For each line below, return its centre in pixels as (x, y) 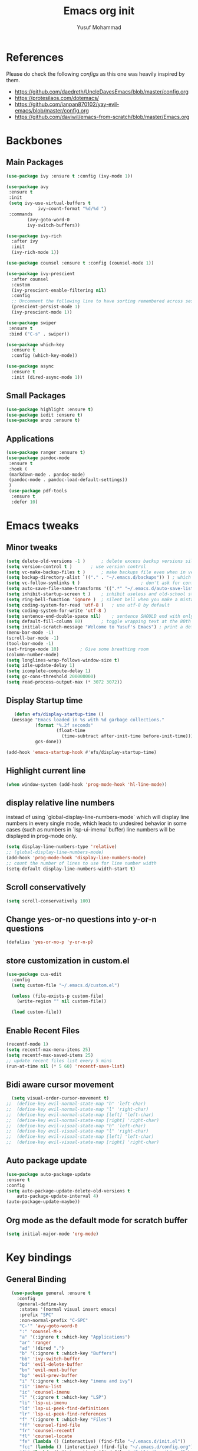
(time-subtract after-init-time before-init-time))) (128, 736)
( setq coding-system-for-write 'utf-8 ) (57, 611)
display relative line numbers (60, 803)
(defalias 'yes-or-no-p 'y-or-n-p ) (50, 942)
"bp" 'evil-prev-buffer (48, 1375)
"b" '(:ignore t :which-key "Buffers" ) (68, 1353)
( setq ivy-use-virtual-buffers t (50, 203)
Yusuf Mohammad (99, 27)
